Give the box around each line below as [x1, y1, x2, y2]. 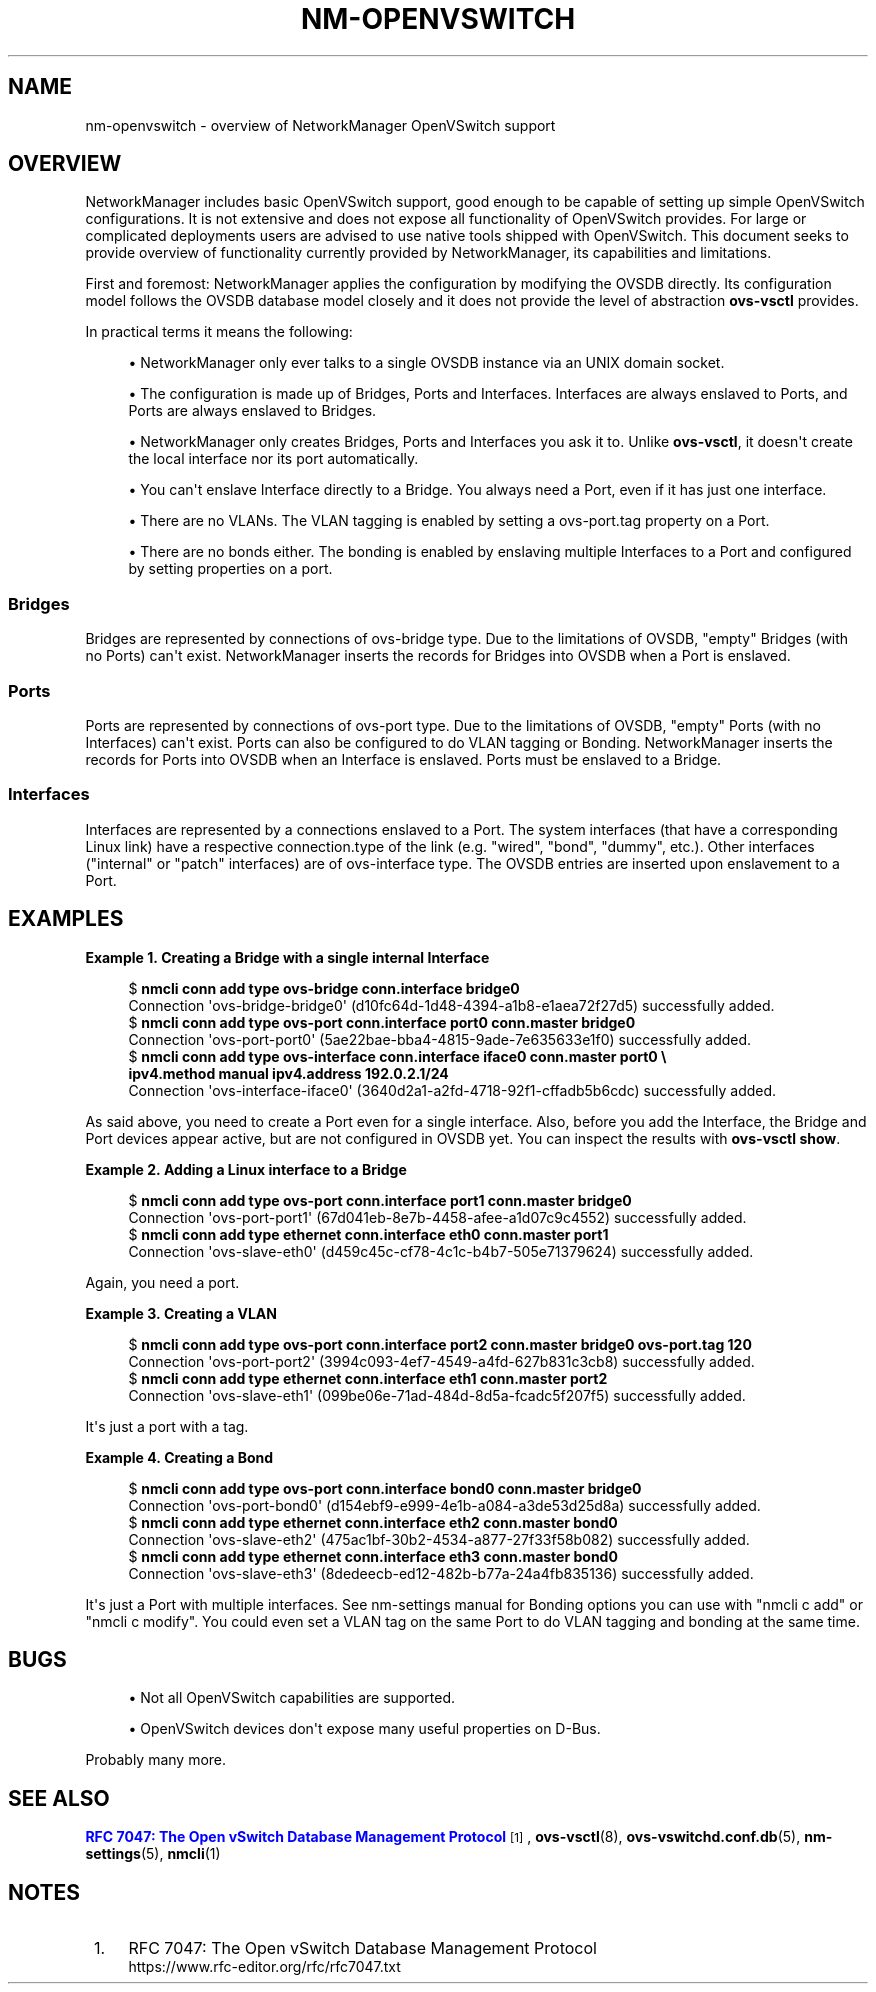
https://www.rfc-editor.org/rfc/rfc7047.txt [128, 1958, 401, 1976]
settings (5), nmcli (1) [85, 1845, 221, 1863]
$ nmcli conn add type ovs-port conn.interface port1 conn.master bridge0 [128, 1191, 632, 1209]
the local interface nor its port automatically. [128, 450, 419, 468]
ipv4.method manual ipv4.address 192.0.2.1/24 [128, 1064, 449, 1082]
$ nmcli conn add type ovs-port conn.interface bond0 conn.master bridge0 [128, 1479, 642, 1497]
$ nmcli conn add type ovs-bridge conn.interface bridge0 [128, 979, 520, 997]
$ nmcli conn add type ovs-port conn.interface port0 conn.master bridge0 [128, 1013, 636, 1031]
